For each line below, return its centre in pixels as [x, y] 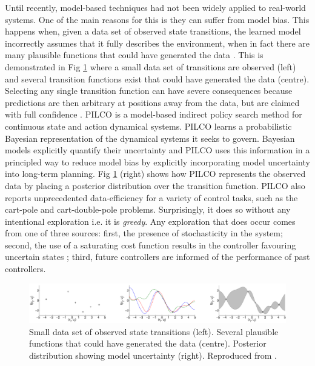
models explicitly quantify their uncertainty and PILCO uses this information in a [157, 150]
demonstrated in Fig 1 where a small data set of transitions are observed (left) [151, 66]
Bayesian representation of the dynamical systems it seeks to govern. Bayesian [150, 138]
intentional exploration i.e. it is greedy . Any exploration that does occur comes [150, 221]
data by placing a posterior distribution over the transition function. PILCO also [155, 185]
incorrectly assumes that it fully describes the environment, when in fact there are [157, 43]
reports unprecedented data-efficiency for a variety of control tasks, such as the [151, 197]
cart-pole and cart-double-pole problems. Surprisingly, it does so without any [148, 209]
